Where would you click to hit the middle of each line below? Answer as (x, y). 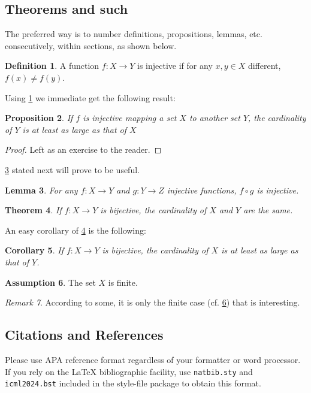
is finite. (123, 282)
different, (264, 66)
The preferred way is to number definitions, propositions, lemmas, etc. (134, 34)
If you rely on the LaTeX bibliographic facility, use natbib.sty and (129, 371)
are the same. (268, 210)
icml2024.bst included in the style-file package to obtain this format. (133, 383)
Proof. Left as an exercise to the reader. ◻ (83, 149)
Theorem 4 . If (33, 210)
